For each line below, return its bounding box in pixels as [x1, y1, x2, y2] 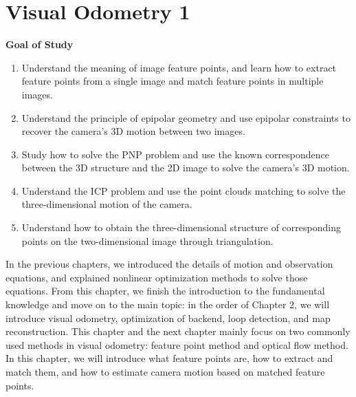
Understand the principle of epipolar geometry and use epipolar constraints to [21, 110, 351, 125]
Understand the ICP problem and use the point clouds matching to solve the [21, 183, 346, 197]
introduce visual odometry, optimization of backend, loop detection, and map [5, 310, 331, 325]
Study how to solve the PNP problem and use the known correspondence [21, 147, 329, 161]
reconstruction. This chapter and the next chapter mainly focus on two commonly [5, 324, 351, 339]
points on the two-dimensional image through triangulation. [21, 233, 274, 248]
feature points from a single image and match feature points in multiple [21, 74, 324, 88]
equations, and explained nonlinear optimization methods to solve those [5, 270, 308, 284]
